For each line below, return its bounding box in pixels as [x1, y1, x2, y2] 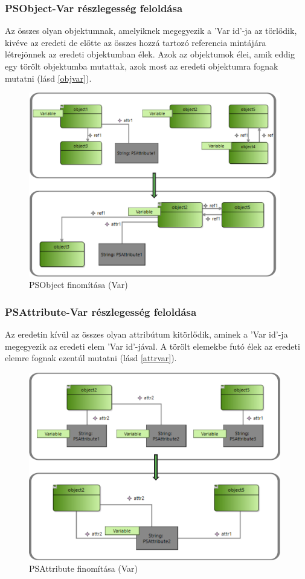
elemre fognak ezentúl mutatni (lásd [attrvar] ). [5, 352, 177, 364]
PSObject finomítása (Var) [29, 278, 128, 291]
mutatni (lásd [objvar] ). [5, 71, 92, 84]
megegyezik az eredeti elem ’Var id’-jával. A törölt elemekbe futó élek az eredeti [5, 339, 300, 352]
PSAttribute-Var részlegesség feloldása [5, 304, 197, 319]
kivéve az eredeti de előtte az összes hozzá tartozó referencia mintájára [5, 36, 266, 48]
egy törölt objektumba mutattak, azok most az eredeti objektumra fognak [5, 60, 278, 72]
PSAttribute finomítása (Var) [29, 562, 138, 575]
